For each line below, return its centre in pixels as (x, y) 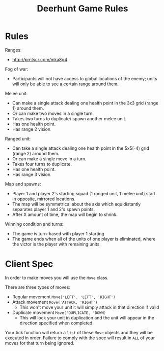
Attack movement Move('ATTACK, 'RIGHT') (55, 302)
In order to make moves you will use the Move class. (57, 278)
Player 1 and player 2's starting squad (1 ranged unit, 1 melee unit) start (84, 193)
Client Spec (29, 264)
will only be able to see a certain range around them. (65, 84)
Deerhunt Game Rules (82, 9)
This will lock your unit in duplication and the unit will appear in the (87, 317)
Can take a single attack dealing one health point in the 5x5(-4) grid (81, 148)
